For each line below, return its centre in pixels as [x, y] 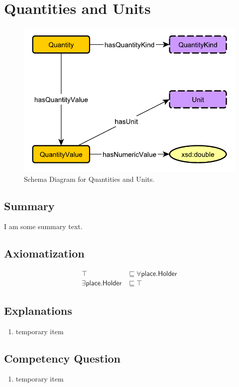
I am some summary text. [43, 226]
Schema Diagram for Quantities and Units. [89, 179]
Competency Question [62, 358]
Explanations [38, 310]
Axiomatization [44, 253]
